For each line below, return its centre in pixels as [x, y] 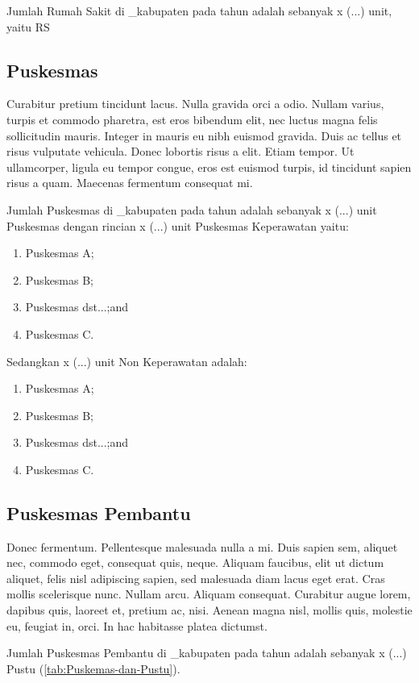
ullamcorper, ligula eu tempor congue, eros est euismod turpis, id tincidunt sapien [209, 167]
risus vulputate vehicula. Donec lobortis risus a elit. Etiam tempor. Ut [180, 151]
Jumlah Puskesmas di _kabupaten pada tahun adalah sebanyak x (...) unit [192, 209]
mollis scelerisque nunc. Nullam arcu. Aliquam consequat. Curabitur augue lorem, [209, 594]
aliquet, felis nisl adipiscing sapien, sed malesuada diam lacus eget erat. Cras [196, 578]
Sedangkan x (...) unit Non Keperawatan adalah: [127, 361]
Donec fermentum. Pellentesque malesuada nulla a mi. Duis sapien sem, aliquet [202, 546]
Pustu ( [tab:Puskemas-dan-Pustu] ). [93, 668]
